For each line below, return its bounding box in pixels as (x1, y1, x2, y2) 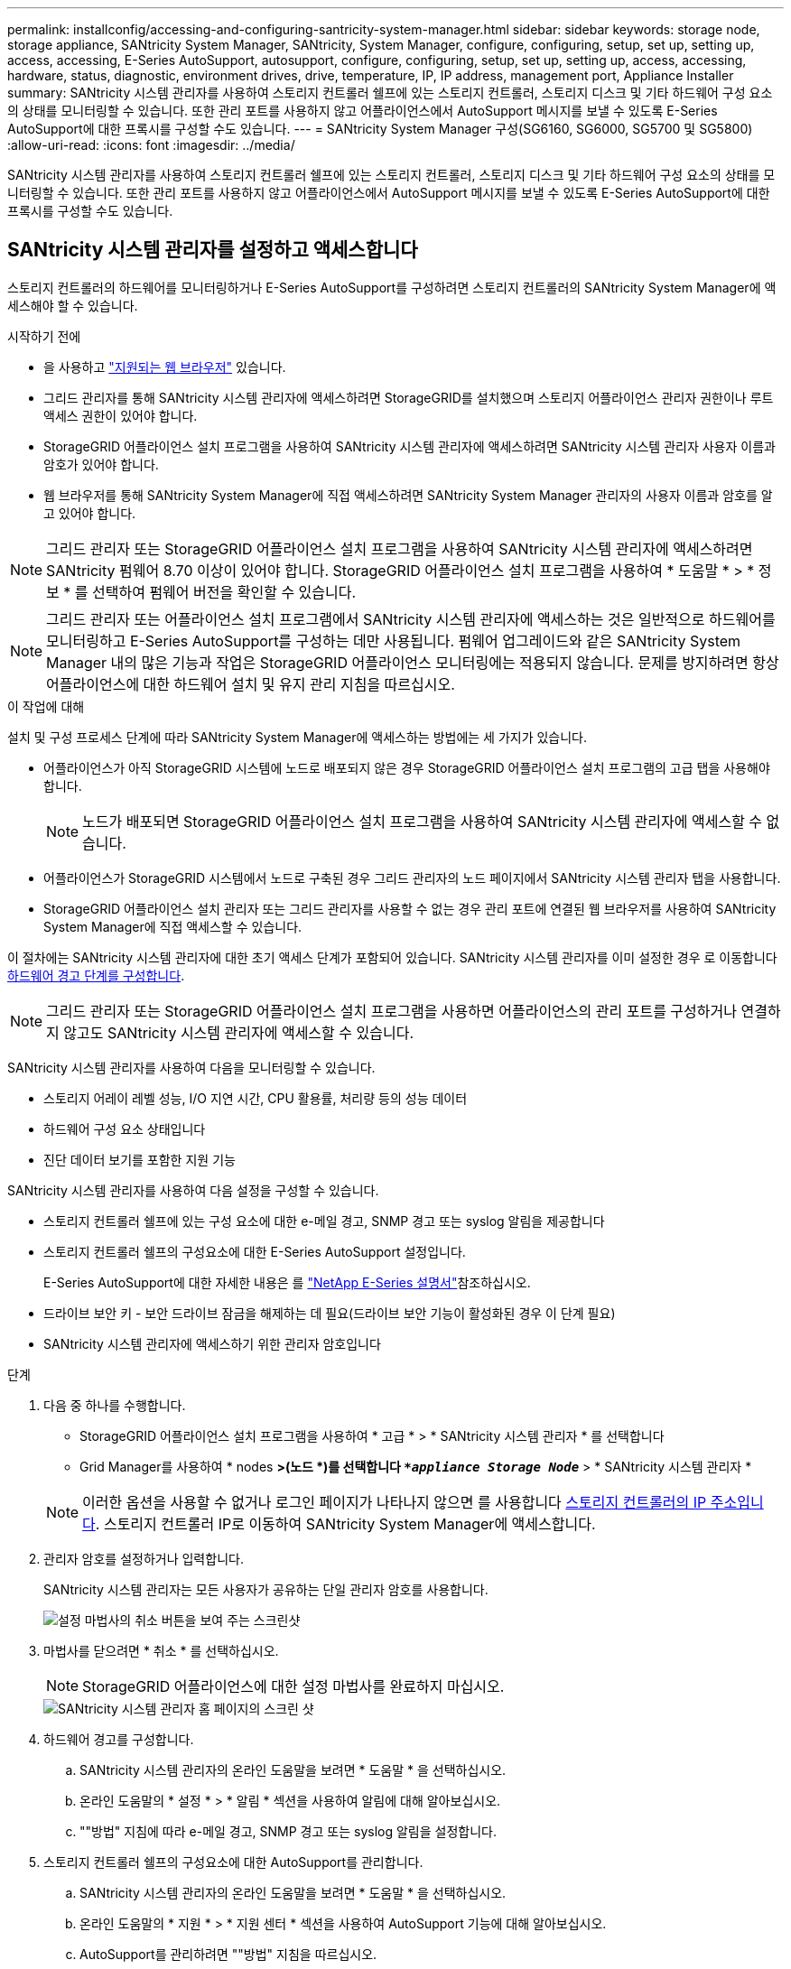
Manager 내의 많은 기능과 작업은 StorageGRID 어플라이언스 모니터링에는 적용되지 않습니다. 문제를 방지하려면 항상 (46, 653, 779, 672)
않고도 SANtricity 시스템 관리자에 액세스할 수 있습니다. (63, 1023, 414, 1042)
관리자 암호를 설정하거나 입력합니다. (43, 1550, 244, 1566)
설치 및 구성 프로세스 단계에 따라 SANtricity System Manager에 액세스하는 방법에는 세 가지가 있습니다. (7, 729, 588, 745)
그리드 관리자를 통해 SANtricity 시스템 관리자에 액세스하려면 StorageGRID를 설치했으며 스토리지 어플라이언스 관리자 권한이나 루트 (43, 389, 774, 405)
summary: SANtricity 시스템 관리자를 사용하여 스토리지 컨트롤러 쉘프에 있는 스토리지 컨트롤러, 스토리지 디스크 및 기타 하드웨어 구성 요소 (7, 85, 773, 100)
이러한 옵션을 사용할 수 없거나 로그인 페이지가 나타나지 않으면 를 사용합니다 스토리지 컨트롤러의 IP (82, 1492, 707, 1511)
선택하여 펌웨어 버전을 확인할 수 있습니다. (92, 582, 357, 601)
